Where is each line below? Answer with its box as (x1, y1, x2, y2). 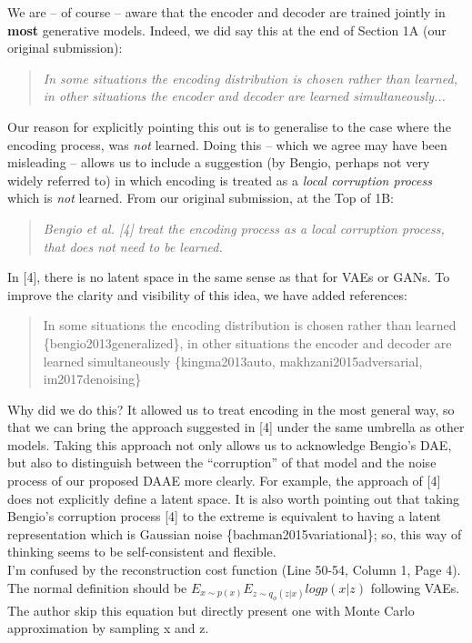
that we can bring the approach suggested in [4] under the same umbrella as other (7, 417, 465, 437)
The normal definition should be (7, 578, 187, 597)
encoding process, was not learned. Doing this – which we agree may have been (7, 135, 447, 154)
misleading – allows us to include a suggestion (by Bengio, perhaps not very (7, 153, 430, 172)
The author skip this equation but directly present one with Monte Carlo (7, 600, 415, 619)
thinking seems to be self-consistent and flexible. (7, 542, 276, 561)
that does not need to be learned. (43, 236, 223, 256)
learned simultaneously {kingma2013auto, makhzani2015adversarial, (43, 351, 423, 370)
